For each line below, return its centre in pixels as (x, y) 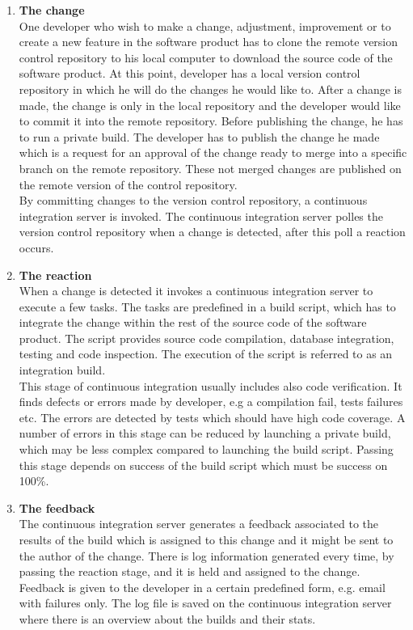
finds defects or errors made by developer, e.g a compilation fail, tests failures (211, 402)
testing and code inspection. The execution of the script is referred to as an (206, 354)
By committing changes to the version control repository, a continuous (193, 200)
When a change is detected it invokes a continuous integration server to (196, 291)
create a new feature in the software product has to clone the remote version (209, 42)
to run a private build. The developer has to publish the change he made (199, 136)
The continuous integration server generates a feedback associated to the (199, 524)
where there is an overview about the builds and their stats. (167, 618)
